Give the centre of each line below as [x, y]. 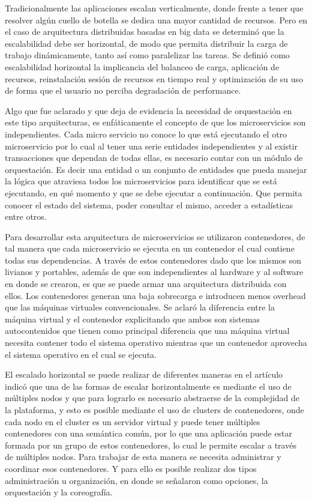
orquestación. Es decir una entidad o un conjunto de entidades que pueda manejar [156, 169]
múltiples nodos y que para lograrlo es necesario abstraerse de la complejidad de [152, 398]
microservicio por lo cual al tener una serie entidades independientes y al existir [151, 146]
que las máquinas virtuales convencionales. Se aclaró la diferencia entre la [140, 307]
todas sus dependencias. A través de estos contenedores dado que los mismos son [153, 260]
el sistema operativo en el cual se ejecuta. [81, 354]
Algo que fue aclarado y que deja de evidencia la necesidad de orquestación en [148, 110]
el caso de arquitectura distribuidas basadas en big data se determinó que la [145, 32]
